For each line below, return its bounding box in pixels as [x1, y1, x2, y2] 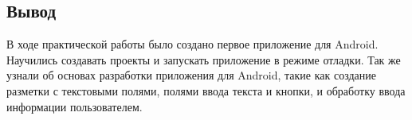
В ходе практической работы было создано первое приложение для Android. [6, 36, 379, 52]
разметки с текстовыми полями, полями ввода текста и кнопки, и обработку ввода [6, 82, 406, 99]
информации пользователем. [6, 98, 143, 114]
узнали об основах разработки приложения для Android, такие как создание [6, 67, 376, 83]
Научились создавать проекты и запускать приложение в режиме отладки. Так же [6, 51, 401, 68]
